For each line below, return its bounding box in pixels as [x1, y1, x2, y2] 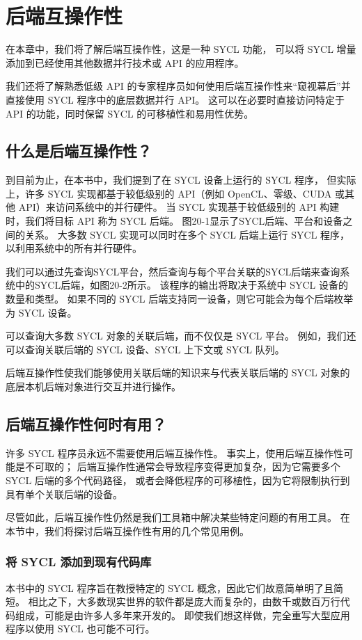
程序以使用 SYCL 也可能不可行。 [6, 621, 155, 636]
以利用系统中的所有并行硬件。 [6, 241, 142, 255]
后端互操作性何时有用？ [6, 413, 166, 434]
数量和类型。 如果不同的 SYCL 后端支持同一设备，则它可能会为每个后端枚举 [6, 291, 354, 306]
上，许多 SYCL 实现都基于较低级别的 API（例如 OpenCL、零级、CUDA [6, 186, 332, 200]
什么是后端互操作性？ [6, 140, 152, 161]
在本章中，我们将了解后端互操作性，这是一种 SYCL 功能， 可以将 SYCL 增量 [6, 42, 356, 56]
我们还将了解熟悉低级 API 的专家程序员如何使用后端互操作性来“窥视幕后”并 [6, 79, 351, 93]
